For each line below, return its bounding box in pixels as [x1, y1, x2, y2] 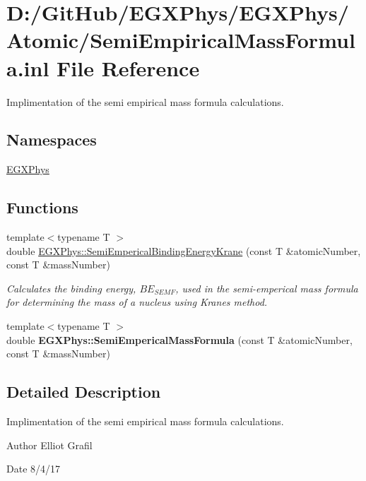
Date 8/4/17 [6, 461, 61, 476]
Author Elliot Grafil [6, 437, 93, 452]
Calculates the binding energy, [6, 280, 136, 295]
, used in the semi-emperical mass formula [175, 280, 358, 295]
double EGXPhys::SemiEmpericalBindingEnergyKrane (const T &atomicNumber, [6, 243, 361, 258]
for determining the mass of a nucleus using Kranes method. [6, 295, 268, 309]
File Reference [57, 53, 200, 82]
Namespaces [6, 129, 97, 150]
